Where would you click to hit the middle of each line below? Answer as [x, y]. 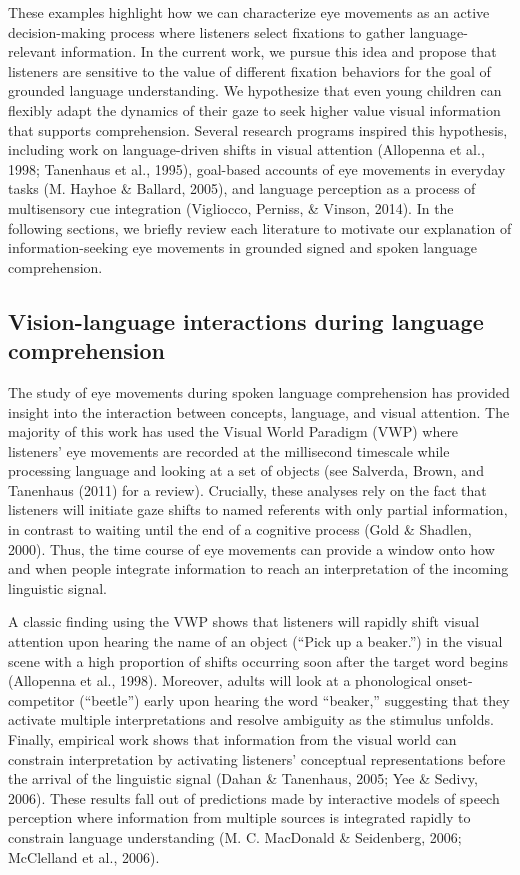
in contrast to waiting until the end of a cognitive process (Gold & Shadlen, [240, 529]
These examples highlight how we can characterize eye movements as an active [249, 12]
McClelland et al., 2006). [84, 856]
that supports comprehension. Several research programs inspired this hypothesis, [258, 129]
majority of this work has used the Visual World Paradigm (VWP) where [233, 431]
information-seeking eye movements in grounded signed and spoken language [242, 247]
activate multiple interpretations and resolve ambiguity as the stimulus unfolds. [251, 719]
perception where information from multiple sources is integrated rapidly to [239, 817]
